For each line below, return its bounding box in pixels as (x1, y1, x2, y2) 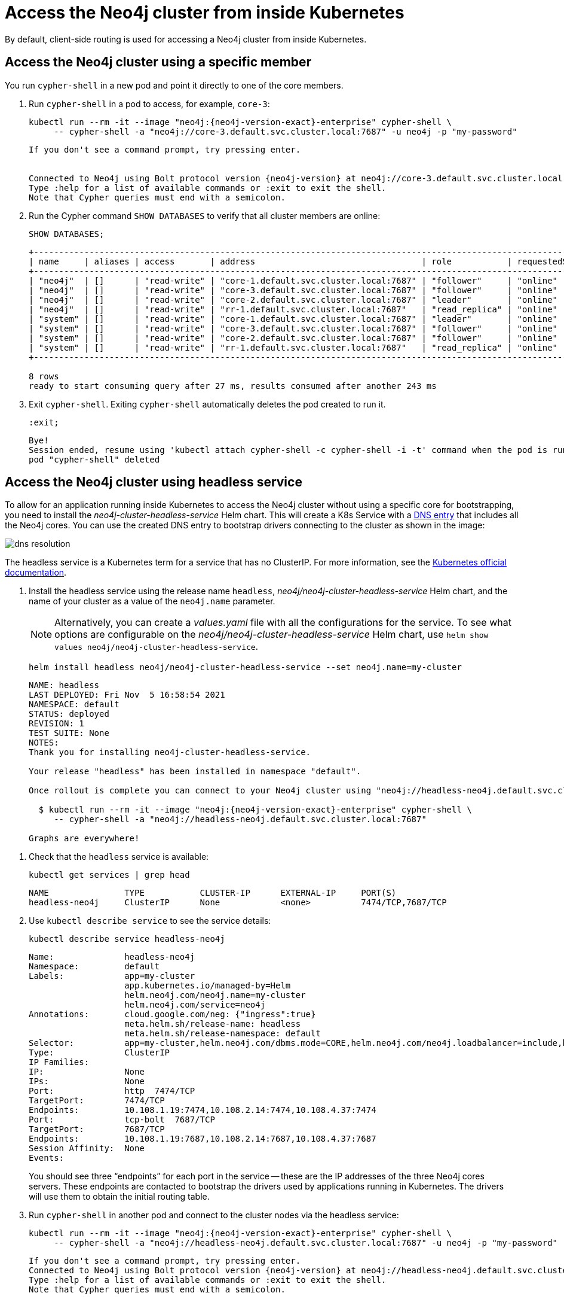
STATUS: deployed (29, 709, 109, 719)
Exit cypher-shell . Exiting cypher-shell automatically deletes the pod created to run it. (29, 398, 386, 409)
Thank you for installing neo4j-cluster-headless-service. (29, 747, 311, 758)
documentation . (5, 567, 67, 578)
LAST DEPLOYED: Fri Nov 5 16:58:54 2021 (29, 690, 225, 700)
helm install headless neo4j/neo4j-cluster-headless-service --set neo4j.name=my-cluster (29, 662, 462, 673)
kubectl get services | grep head (29, 870, 190, 880)
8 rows (29, 371, 59, 381)
